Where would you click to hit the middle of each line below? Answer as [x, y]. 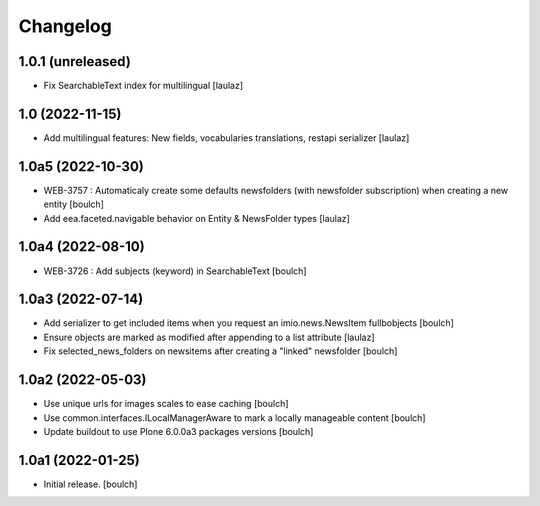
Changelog [65, 26]
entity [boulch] [74, 204]
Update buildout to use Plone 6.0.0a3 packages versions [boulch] [178, 431]
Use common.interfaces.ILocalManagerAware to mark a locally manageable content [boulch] [234, 417]
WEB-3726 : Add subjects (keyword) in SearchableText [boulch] [175, 271]
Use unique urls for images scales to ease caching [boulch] [166, 404]
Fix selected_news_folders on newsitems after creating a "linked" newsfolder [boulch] [220, 351]
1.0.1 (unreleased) [75, 61]
